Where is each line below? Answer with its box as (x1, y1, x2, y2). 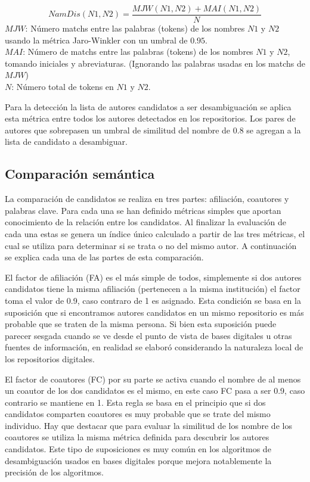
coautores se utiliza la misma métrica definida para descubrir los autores (5, 431, 269, 443)
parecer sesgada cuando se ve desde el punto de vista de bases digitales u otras (5, 329, 292, 341)
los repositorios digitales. (5, 352, 95, 365)
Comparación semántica (5, 164, 155, 183)
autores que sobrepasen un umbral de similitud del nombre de (5, 123, 231, 136)
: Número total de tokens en (11, 80, 114, 93)
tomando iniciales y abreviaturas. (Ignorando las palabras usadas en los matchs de (5, 57, 305, 69)
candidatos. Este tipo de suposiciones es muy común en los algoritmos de (5, 443, 271, 455)
